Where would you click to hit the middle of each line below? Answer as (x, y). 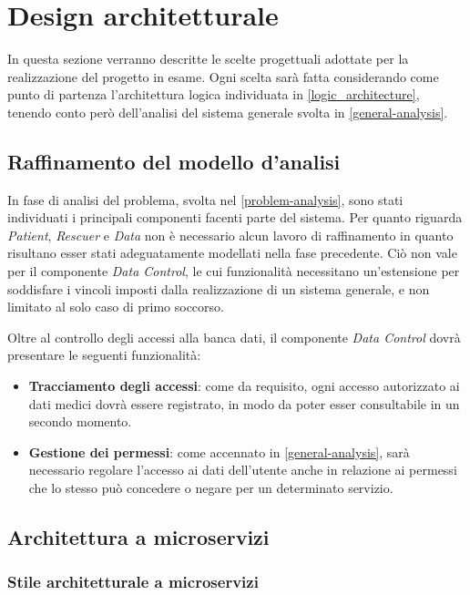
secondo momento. (80, 421)
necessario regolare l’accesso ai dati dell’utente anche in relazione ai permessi (243, 470)
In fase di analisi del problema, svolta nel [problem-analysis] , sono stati (205, 199)
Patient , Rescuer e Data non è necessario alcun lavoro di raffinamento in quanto (230, 235)
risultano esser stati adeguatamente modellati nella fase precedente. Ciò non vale (232, 253)
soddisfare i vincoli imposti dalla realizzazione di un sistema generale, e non (219, 288)
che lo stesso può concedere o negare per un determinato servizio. (211, 488)
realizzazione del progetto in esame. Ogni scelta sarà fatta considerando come (223, 76)
